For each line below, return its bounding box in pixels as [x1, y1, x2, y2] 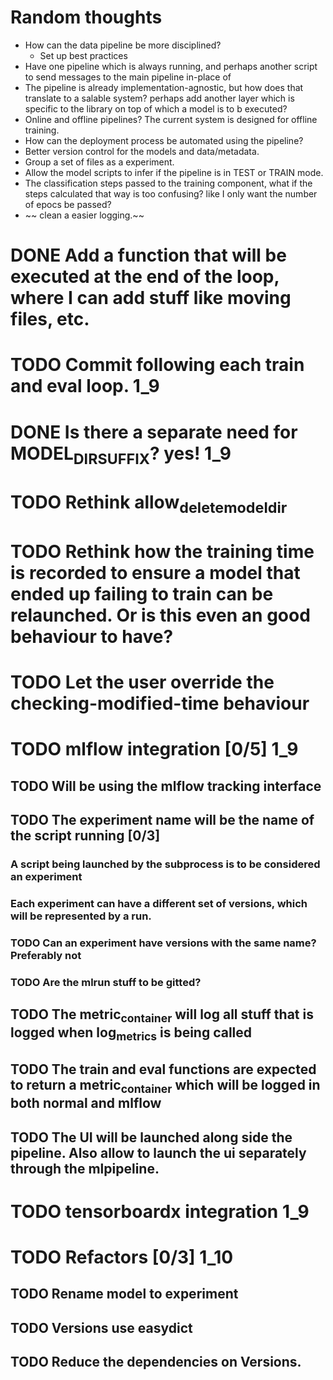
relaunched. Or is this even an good [10, 604, 311, 627]
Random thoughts [10, 6, 163, 29]
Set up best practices [39, 49, 128, 61]
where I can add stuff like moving [10, 287, 292, 310]
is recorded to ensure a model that [10, 562, 301, 585]
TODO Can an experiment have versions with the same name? [10, 936, 317, 950]
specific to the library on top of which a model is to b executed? [24, 102, 288, 115]
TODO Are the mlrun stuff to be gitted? [10, 975, 202, 989]
